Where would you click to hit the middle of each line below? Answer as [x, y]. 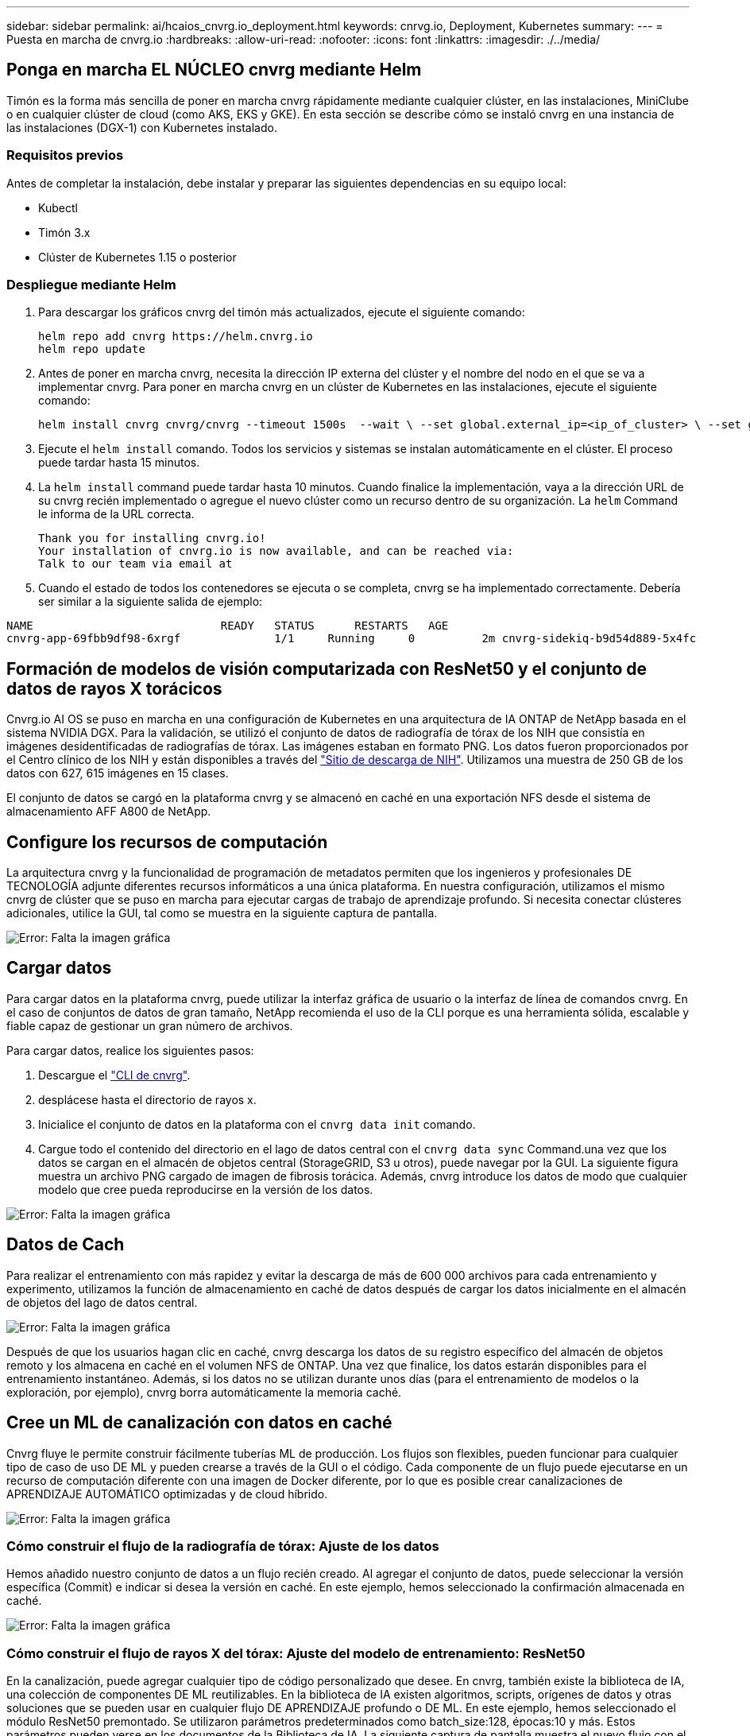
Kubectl [58, 207]
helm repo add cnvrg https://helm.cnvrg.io [176, 337]
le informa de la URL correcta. [116, 514]
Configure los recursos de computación [167, 842]
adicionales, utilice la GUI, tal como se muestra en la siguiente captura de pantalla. [222, 913]
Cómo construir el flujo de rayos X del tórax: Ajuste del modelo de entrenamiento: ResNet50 [296, 1653]
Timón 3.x [64, 232]
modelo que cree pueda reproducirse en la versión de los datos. [206, 1189]
